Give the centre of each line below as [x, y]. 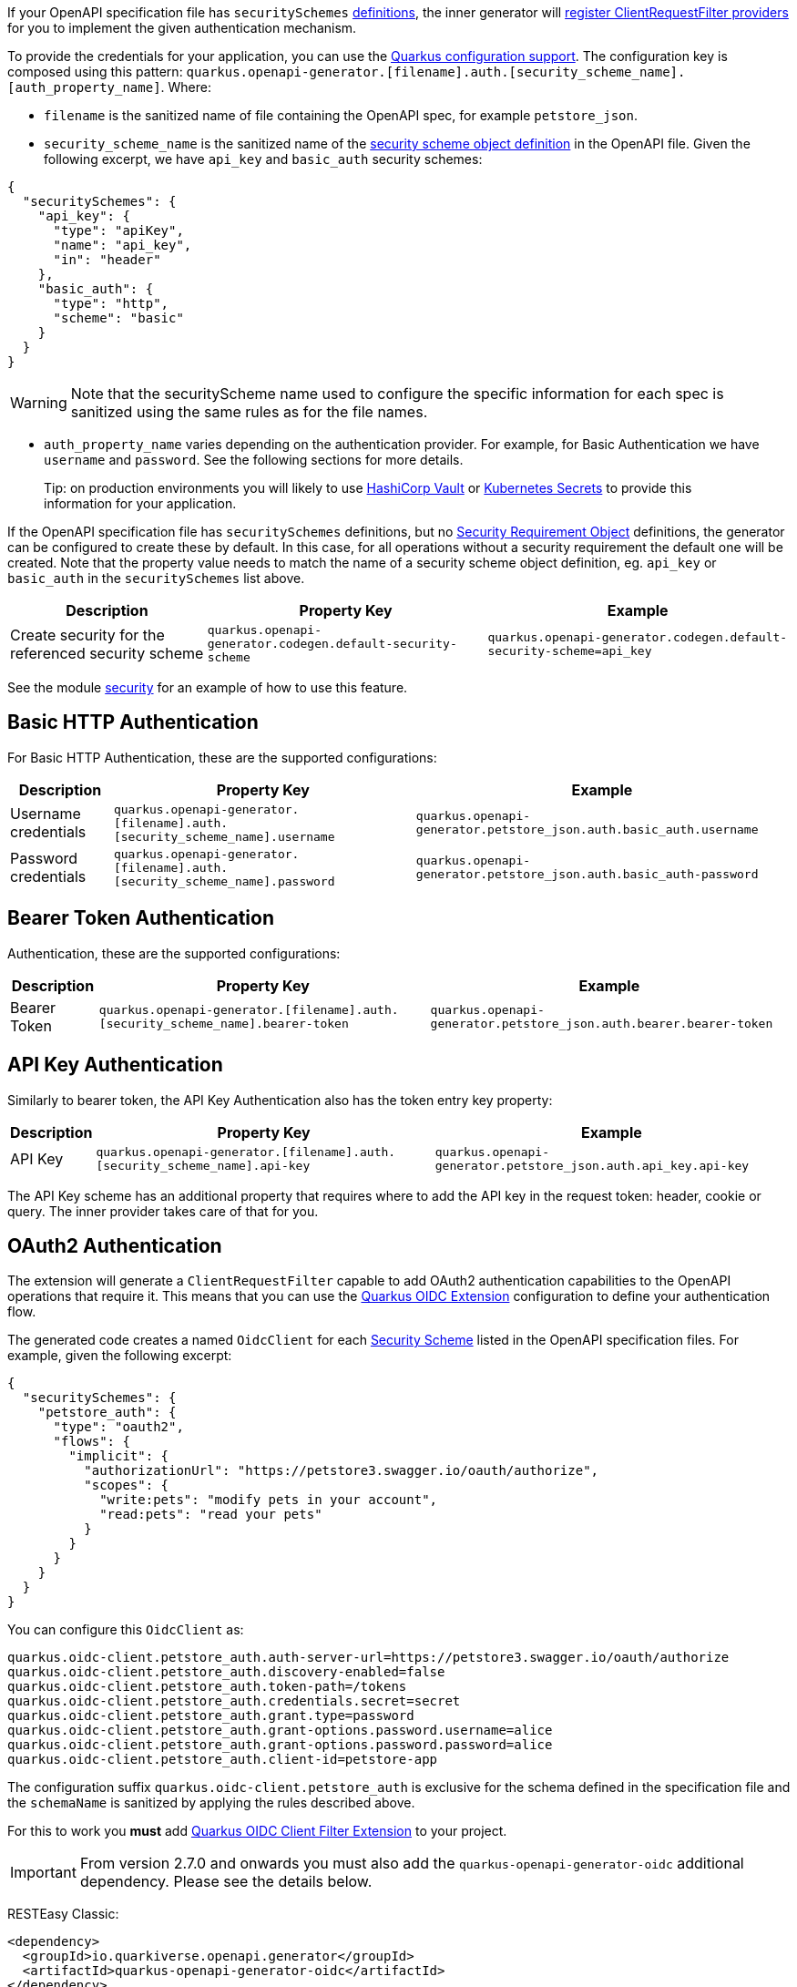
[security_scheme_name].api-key [203, 1165]
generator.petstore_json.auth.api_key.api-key [592, 1165]
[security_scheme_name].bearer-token [224, 1023]
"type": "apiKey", [118, 230]
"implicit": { [119, 1456]
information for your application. [140, 503]
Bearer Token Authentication [141, 918]
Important [43, 1873]
